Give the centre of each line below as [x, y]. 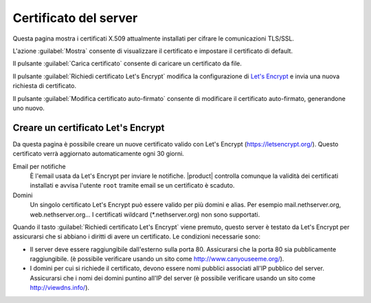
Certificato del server [75, 18]
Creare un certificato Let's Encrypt [89, 127]
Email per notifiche [39, 166]
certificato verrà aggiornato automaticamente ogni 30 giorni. [99, 154]
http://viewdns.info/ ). [59, 288]
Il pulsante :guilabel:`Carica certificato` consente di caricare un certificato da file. [127, 64]
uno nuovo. [29, 108]
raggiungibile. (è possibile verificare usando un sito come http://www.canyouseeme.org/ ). [157, 259]
